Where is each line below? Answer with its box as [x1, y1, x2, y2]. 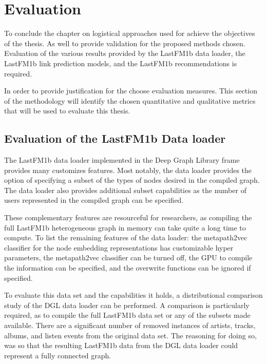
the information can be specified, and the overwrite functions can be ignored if [4, 262, 251, 273]
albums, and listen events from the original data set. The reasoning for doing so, [4, 330, 257, 340]
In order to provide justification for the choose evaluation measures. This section [4, 85, 257, 96]
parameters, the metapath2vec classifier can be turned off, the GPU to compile [4, 252, 253, 263]
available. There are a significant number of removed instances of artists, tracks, [4, 319, 256, 330]
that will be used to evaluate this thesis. [4, 105, 130, 116]
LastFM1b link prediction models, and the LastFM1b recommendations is [4, 58, 237, 68]
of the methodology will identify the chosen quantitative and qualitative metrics [4, 95, 256, 106]
